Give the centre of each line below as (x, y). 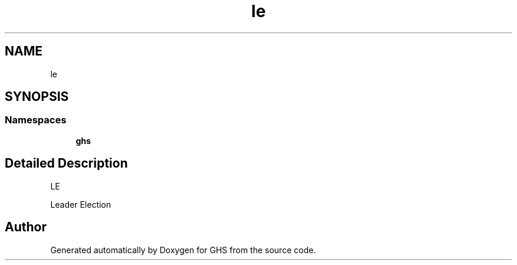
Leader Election (81, 204)
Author (26, 227)
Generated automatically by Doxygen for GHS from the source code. (183, 250)
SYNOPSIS (37, 97)
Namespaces (36, 120)
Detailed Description (66, 163)
